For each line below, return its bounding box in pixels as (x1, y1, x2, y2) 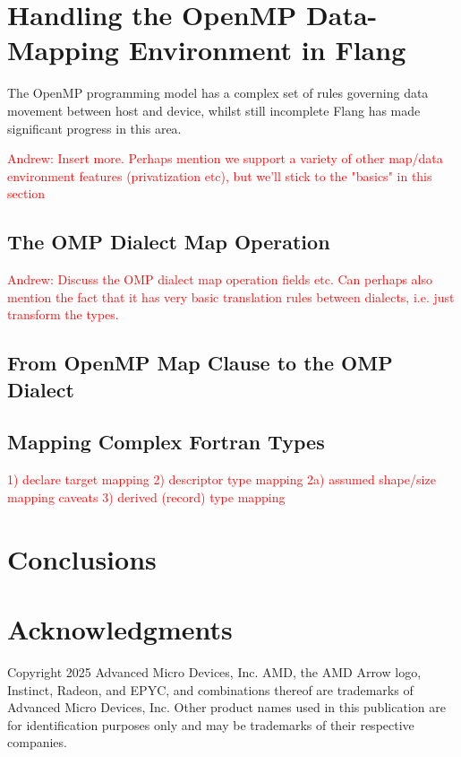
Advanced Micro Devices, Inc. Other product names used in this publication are (7, 698, 446, 717)
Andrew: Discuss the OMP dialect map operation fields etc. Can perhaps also (7, 270, 433, 289)
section (7, 184, 46, 203)
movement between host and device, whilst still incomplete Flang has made (7, 100, 421, 119)
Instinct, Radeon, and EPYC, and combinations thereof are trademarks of (7, 680, 414, 699)
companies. (7, 733, 67, 752)
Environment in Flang (128, 31, 406, 68)
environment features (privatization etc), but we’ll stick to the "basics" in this (7, 166, 432, 185)
